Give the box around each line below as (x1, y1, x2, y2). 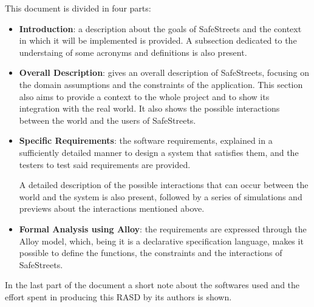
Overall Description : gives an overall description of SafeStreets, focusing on (19, 66, 310, 79)
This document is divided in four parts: (5, 2, 151, 14)
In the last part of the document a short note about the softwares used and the (5, 278, 300, 291)
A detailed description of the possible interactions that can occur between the (19, 178, 309, 191)
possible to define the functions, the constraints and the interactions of (19, 246, 282, 259)
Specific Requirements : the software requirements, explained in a (19, 134, 273, 147)
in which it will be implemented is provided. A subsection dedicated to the (19, 34, 297, 47)
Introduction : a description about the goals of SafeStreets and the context (19, 22, 302, 35)
